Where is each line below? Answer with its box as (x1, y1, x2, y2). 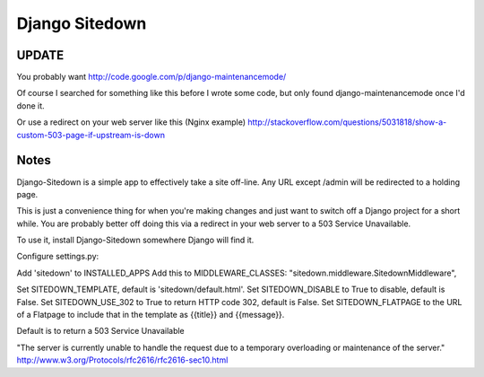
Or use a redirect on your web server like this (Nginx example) (16, 117, 246, 127)
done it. (16, 100, 45, 111)
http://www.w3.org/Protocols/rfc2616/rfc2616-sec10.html (16, 355, 229, 365)
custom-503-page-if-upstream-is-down (16, 129, 166, 140)
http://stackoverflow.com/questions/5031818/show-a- (247, 117, 447, 127)
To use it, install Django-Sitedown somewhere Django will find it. (16, 234, 255, 246)
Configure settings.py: (16, 251, 99, 262)
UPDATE (16, 48, 65, 63)
